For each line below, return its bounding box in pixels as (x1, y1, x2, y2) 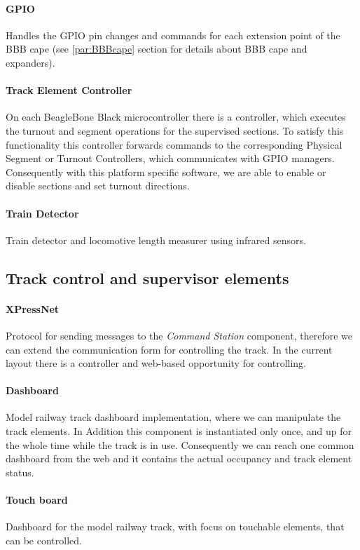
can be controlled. (6, 532, 82, 547)
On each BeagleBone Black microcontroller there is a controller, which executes (6, 109, 346, 124)
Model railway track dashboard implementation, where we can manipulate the (6, 410, 341, 424)
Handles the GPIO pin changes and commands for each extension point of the (6, 27, 340, 42)
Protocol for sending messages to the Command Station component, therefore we (6, 328, 352, 342)
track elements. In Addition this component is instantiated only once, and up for (6, 424, 352, 438)
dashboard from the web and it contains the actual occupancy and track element (6, 451, 352, 466)
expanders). (6, 55, 55, 69)
